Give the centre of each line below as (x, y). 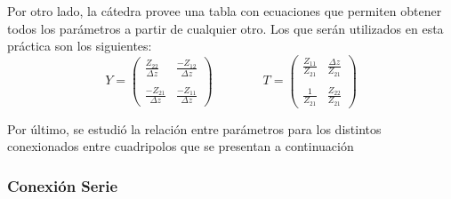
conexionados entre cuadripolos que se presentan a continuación (181, 146)
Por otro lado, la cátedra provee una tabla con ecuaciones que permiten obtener (225, 11)
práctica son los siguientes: (80, 46)
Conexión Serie (63, 185)
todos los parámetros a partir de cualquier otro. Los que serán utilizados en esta (225, 28)
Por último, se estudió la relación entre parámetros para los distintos (194, 128)
